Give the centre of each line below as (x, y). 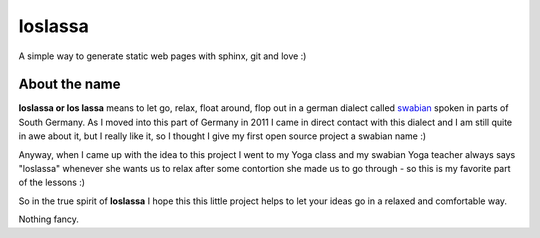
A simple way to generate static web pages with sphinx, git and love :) (162, 56)
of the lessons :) (51, 182)
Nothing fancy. (49, 219)
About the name (69, 84)
